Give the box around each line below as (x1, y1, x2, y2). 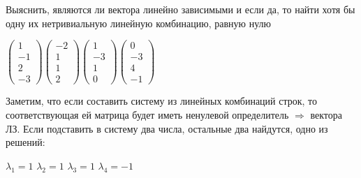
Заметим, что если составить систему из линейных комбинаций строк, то (6, 94, 318, 108)
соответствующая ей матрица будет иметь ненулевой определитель (6, 107, 289, 121)
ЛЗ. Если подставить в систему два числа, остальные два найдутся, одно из (6, 121, 328, 135)
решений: (6, 135, 45, 149)
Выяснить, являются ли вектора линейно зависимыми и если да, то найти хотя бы (6, 2, 355, 16)
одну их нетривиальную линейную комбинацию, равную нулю (6, 15, 271, 30)
